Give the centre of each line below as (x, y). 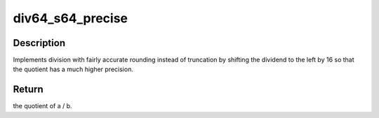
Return (28, 90)
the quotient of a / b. (43, 106)
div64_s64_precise (71, 18)
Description (39, 43)
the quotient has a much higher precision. (73, 69)
